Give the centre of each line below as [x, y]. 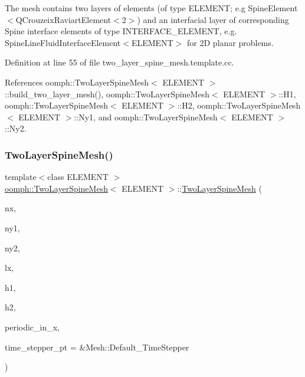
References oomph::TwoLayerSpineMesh [77, 82]
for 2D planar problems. [230, 42]
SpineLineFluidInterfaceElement [63, 42]
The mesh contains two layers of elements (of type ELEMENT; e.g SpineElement [151, 8]
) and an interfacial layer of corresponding [213, 19]
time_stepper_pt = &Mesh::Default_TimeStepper [97, 347]
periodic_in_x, [32, 327]
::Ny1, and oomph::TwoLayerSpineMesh [146, 117]
